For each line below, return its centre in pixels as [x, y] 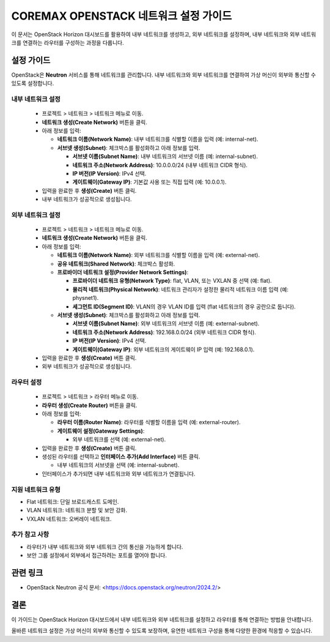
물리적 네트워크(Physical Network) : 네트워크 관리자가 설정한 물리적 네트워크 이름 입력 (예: [180, 289]
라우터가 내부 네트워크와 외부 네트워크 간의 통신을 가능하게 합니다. [105, 547]
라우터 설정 [27, 383]
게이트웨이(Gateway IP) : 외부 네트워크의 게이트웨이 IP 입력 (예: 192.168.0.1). [163, 349]
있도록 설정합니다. [33, 83]
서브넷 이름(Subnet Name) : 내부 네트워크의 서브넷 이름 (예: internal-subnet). [165, 157]
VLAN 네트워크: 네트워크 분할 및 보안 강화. [77, 510]
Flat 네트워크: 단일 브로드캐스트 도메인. [73, 501]
